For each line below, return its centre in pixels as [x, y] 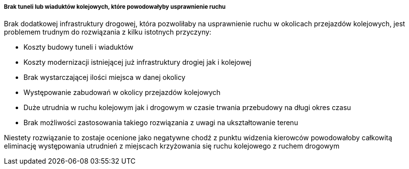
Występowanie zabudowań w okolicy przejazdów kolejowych [122, 93]
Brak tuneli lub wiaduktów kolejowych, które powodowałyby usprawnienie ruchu [115, 7]
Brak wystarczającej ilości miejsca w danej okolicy [104, 77]
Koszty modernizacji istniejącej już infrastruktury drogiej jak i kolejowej [137, 62]
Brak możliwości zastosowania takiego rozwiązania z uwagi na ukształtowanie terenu [161, 123]
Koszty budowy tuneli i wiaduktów [79, 47]
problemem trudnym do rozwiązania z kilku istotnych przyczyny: [108, 32]
